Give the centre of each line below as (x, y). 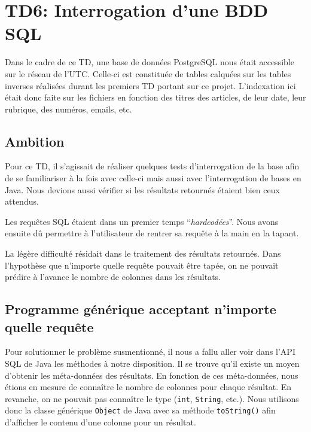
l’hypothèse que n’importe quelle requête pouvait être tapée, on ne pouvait (142, 265)
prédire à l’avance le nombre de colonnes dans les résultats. (113, 277)
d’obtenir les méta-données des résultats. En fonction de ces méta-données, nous (152, 375)
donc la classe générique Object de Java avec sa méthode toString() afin (140, 410)
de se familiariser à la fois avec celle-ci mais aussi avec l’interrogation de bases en (153, 178)
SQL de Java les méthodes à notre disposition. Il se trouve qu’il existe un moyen (152, 363)
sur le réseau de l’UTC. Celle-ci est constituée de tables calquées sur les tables (148, 73)
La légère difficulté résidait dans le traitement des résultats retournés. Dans (143, 253)
